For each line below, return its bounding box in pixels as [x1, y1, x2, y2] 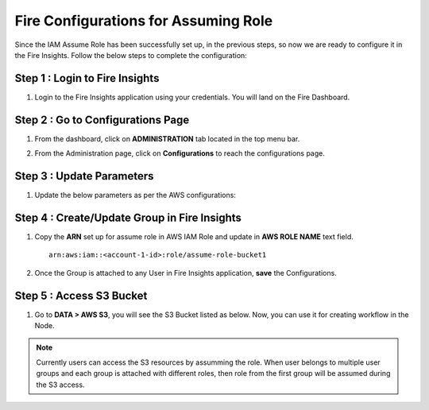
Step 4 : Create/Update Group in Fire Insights [14, 211, 242, 224]
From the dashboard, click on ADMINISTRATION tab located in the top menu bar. [34, 133, 300, 143]
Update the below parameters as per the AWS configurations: [34, 191, 236, 200]
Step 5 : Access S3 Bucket [14, 288, 148, 302]
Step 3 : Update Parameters [14, 169, 154, 183]
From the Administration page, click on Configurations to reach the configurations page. [34, 149, 326, 158]
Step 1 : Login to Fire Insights [14, 72, 160, 85]
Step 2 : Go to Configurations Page [14, 113, 190, 126]
